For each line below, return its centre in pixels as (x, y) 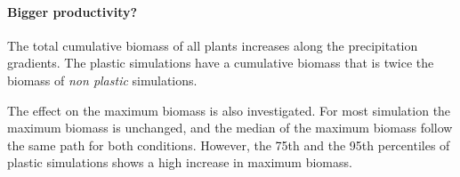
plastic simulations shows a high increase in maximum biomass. (180, 162)
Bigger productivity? (73, 11)
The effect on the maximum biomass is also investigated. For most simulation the (229, 110)
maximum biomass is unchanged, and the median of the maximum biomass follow (230, 128)
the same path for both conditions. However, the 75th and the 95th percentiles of (229, 145)
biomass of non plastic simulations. (102, 80)
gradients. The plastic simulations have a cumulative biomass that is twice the (221, 63)
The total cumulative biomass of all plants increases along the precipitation (213, 45)
